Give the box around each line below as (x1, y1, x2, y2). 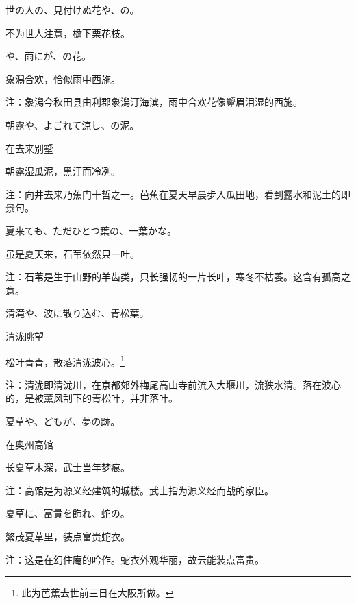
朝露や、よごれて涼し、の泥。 (5, 117, 140, 132)
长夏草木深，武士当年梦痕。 (5, 460, 130, 474)
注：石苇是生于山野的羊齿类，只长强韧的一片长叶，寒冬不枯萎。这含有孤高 (5, 269, 341, 284)
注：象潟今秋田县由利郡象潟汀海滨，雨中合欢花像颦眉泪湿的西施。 (5, 95, 303, 109)
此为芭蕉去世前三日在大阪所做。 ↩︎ (21, 585, 174, 600)
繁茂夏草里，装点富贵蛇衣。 (5, 529, 130, 543)
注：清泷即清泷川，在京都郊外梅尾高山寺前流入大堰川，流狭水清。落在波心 (5, 377, 341, 391)
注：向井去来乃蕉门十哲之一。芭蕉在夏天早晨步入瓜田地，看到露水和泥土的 (5, 186, 341, 201)
